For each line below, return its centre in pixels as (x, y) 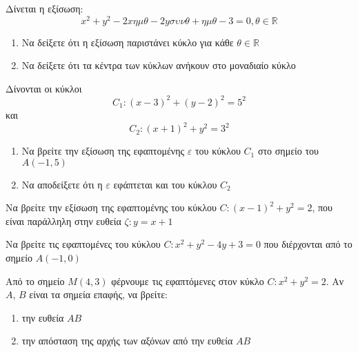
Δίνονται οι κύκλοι (44, 88)
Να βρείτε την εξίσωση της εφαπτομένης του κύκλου (111, 207)
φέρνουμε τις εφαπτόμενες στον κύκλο (188, 281)
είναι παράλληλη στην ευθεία (63, 221)
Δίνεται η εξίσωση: (44, 8)
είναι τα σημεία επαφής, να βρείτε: (99, 294)
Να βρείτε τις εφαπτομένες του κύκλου (83, 244)
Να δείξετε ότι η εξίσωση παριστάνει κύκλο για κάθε (128, 42)
